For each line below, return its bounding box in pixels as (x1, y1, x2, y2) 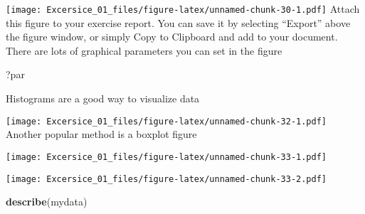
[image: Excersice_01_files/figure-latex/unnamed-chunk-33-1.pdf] (6, 151, 327, 162)
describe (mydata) (6, 194, 88, 209)
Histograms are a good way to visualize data (6, 91, 200, 106)
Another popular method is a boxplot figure (6, 127, 197, 141)
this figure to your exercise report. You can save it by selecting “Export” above (6, 15, 351, 30)
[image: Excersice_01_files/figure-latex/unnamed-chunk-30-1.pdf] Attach (6, 1, 360, 16)
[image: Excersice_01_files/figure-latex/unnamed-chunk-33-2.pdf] (6, 173, 327, 184)
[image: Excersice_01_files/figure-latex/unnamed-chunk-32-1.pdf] (6, 116, 327, 127)
